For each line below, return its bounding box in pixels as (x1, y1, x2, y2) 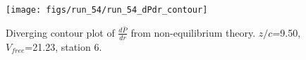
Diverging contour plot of (6, 25, 115, 40)
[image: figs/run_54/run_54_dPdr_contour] (6, 5, 208, 15)
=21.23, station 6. (25, 39, 102, 54)
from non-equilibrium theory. (130, 25, 256, 40)
